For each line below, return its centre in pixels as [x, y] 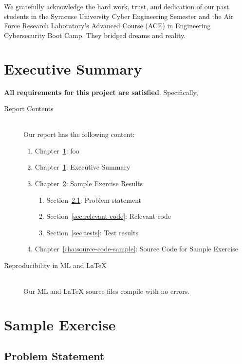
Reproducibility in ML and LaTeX [55, 265]
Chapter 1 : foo [57, 150]
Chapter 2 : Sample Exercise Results [89, 183]
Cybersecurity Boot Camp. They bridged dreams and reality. [95, 35]
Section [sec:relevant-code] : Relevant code [109, 216]
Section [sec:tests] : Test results [92, 232]
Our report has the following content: [79, 134]
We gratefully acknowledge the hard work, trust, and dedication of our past [117, 6]
